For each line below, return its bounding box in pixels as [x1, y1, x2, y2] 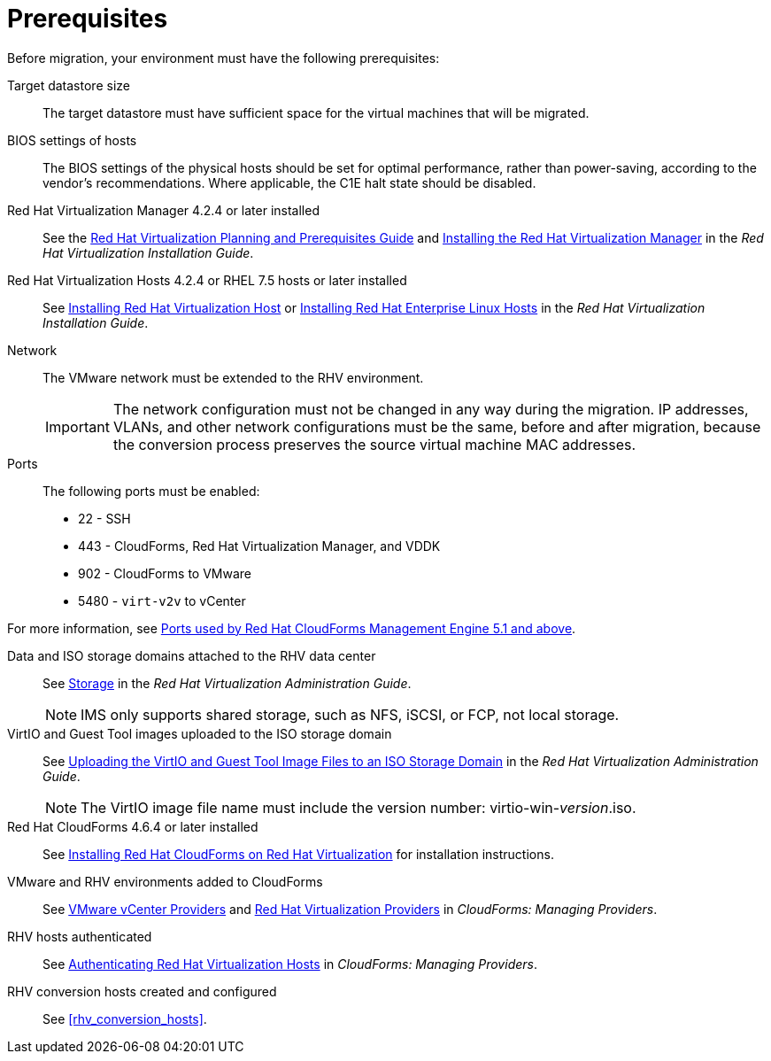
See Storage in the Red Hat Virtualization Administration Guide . [42, 675, 412, 691]
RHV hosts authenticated [7, 928, 152, 944]
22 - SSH [78, 510, 131, 526]
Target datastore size [7, 77, 130, 93]
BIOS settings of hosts [7, 132, 137, 148]
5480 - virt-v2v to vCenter [78, 592, 246, 608]
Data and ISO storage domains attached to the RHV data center [7, 647, 376, 663]
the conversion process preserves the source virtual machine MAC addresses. [112, 435, 636, 453]
